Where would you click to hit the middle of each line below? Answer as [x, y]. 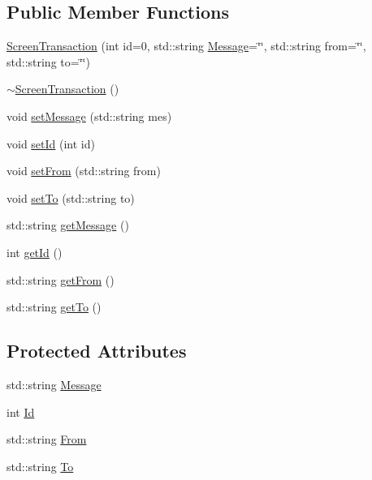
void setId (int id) [51, 143]
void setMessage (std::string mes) [89, 116]
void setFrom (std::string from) [84, 171]
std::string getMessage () [68, 225]
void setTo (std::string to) [71, 197]
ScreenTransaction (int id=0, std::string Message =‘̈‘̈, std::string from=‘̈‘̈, [186, 46]
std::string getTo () [54, 307]
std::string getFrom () [61, 279]
